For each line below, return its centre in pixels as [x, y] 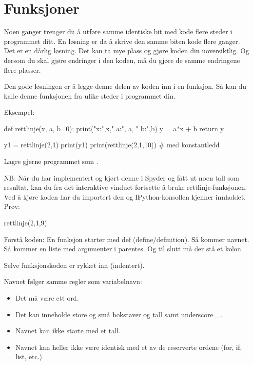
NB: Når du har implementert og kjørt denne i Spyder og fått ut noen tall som [122, 177]
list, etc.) [29, 356]
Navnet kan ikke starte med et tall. [68, 331]
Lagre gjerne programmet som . [51, 161]
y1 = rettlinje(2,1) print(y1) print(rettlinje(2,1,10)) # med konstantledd [112, 145]
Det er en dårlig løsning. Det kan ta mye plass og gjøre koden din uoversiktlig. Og [126, 51]
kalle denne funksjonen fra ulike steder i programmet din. [90, 95]
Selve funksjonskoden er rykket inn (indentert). [74, 265]
